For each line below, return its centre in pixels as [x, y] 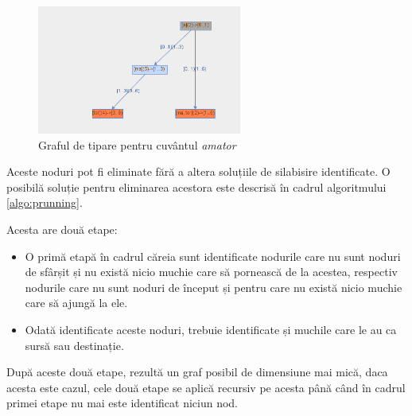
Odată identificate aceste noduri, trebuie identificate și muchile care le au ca [211, 329]
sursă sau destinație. [74, 345]
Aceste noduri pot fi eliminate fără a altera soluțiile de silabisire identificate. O [198, 171]
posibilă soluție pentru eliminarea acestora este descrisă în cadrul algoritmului [196, 187]
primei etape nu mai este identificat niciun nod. [122, 403]
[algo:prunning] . [45, 202]
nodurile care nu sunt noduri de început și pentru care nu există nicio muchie [214, 287]
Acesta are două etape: [62, 229]
